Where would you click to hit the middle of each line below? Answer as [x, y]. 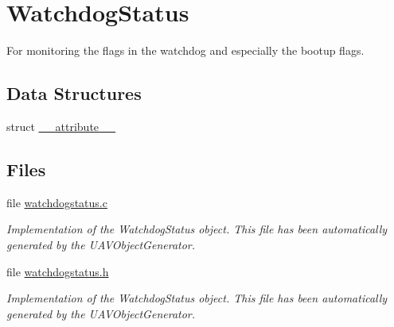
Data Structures [74, 93]
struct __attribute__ [61, 126]
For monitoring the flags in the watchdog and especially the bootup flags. [185, 50]
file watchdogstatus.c [57, 202]
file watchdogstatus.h [58, 271]
